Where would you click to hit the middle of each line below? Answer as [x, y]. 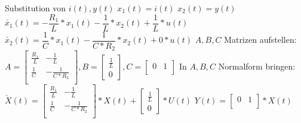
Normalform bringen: [257, 66]
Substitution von [36, 8]
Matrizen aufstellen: [260, 40]
